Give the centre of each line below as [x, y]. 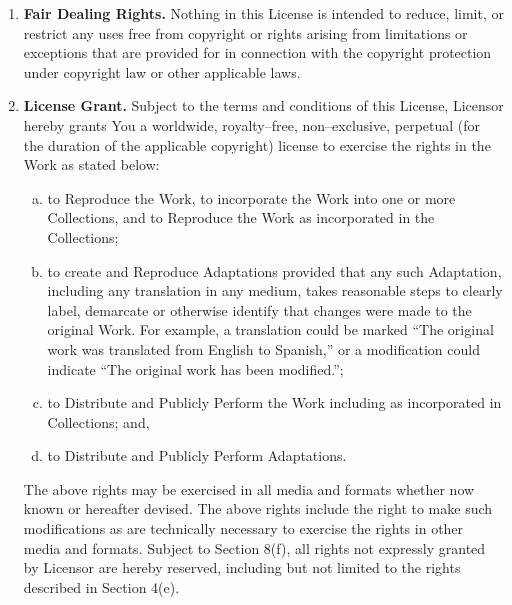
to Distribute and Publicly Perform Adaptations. [197, 455]
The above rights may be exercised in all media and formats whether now [249, 488]
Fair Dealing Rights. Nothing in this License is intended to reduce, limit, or [263, 13]
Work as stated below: [91, 164]
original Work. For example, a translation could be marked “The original [270, 329]
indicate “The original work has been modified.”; [195, 368]
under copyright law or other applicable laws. [162, 71]
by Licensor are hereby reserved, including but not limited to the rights [242, 567]
